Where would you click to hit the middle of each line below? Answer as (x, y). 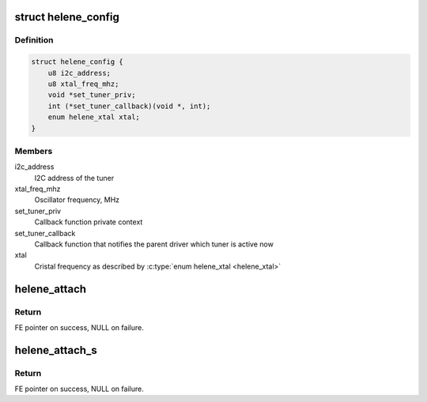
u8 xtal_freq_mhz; (83, 84)
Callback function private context (89, 222)
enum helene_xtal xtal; (94, 117)
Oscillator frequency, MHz (77, 200)
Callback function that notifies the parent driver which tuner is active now (154, 244)
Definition (34, 40)
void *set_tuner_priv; (92, 95)
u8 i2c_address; (79, 73)
